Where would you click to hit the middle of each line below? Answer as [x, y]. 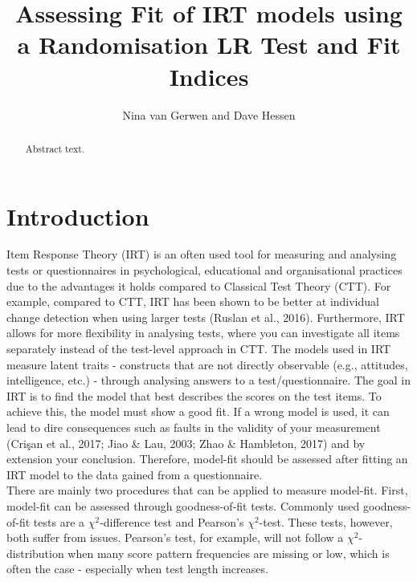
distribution [35, 553]
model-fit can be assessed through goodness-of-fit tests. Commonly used [183, 505]
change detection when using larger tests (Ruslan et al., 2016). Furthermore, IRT [206, 317]
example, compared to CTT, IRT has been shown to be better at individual [193, 301]
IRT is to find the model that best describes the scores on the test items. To [194, 395]
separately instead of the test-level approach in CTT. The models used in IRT [199, 349]
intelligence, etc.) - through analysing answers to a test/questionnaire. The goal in [208, 380]
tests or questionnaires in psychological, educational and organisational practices [204, 270]
